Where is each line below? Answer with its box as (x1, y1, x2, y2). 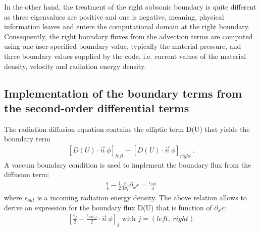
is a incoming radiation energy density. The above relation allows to (37, 192, 247, 202)
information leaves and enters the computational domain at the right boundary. (4, 21, 250, 32)
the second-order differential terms (4, 100, 189, 115)
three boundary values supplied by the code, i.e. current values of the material (4, 50, 246, 61)
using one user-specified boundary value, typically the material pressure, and (4, 41, 241, 51)
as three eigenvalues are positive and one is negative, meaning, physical (4, 11, 224, 22)
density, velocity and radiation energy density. (4, 60, 146, 71)
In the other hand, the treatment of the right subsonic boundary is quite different (4, 2, 256, 12)
